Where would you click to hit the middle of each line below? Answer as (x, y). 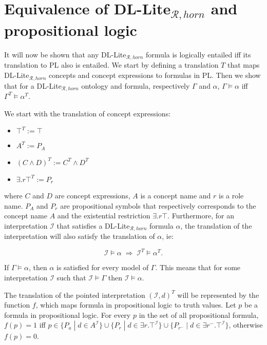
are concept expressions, (92, 196)
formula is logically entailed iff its (198, 55)
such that (71, 277)
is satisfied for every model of (103, 267)
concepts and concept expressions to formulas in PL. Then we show (155, 75)
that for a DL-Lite (33, 85)
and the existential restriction (104, 216)
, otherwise (246, 325)
